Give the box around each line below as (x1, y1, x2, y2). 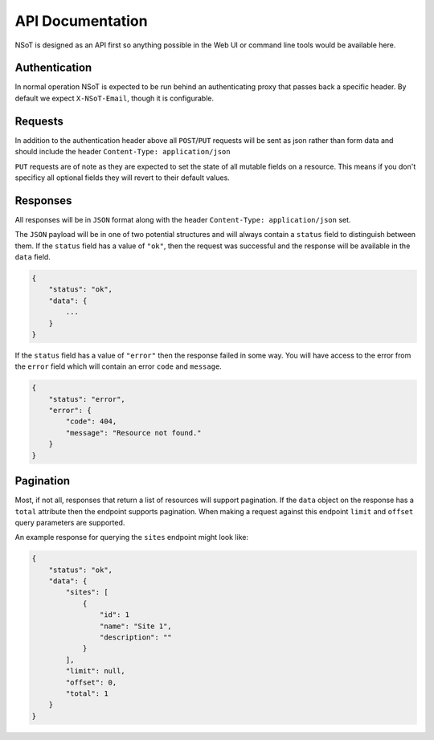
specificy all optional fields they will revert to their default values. (14, 173, 231, 182)
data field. (14, 252, 51, 261)
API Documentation (14, 12, 148, 30)
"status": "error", (48, 395, 126, 403)
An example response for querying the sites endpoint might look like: (14, 533, 249, 542)
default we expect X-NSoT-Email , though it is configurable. (14, 93, 215, 103)
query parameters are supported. (14, 517, 125, 527)
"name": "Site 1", (99, 621, 172, 631)
